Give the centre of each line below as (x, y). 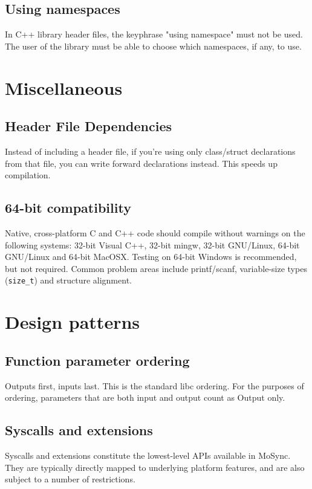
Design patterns (73, 322)
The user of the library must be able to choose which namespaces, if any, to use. (153, 46)
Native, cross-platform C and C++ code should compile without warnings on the (155, 232)
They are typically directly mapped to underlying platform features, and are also (155, 467)
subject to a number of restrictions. (70, 479)
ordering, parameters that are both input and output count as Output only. (145, 397)
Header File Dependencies (89, 126)
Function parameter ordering (97, 360)
